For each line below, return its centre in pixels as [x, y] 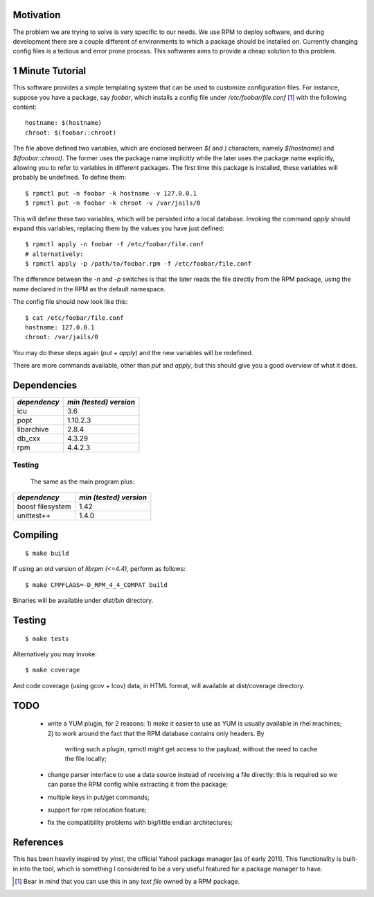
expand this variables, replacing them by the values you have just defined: [119, 228]
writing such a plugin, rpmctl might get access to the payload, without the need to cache [191, 749]
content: [25, 107]
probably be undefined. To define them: [70, 178]
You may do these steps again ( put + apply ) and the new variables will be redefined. [133, 352]
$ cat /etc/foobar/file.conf [74, 318]
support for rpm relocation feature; [97, 810]
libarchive [33, 429]
